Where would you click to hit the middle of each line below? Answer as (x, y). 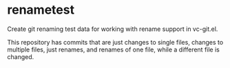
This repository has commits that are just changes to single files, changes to (115, 42)
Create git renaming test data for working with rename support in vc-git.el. (113, 29)
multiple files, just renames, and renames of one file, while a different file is (114, 49)
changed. (21, 56)
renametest (41, 10)
